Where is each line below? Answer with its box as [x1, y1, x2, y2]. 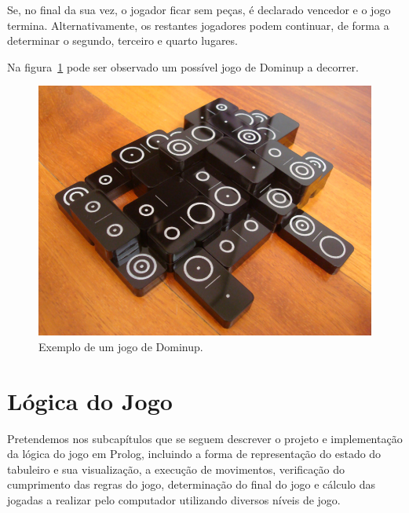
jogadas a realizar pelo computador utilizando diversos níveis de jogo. [7, 492, 341, 508]
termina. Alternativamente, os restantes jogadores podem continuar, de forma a [7, 16, 389, 33]
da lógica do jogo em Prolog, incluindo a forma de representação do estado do [7, 445, 382, 462]
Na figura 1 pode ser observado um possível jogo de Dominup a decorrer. [7, 58, 359, 75]
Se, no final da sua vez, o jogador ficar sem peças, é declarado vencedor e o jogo [7, 2, 391, 17]
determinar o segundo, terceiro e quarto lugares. [7, 32, 238, 49]
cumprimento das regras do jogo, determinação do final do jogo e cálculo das [7, 476, 375, 493]
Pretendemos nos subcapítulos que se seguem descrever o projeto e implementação [7, 430, 403, 446]
